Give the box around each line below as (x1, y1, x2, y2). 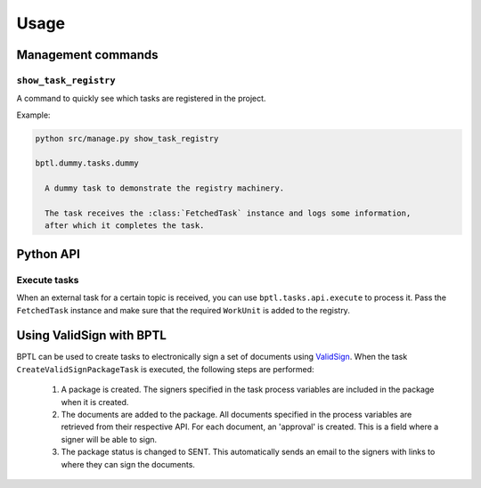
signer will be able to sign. (61, 434, 158, 444)
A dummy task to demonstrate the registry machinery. (45, 183, 285, 193)
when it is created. (61, 396, 129, 407)
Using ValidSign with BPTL (16, 328, 167, 343)
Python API (16, 246, 80, 262)
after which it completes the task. (45, 221, 205, 231)
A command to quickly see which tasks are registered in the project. (16, 94, 266, 104)
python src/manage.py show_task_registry (35, 134, 219, 143)
